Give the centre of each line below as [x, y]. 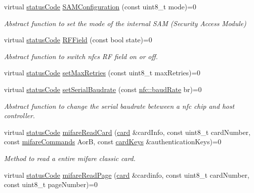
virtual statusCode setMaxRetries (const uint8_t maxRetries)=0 [102, 73]
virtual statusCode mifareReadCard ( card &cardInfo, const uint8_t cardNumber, [127, 132]
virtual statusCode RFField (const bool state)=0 [78, 40]
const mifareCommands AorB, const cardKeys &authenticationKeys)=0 [113, 142]
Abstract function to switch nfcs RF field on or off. [81, 56]
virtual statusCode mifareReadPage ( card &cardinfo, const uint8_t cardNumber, [127, 175]
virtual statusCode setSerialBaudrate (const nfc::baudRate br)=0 [103, 89]
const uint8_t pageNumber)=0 [51, 184]
